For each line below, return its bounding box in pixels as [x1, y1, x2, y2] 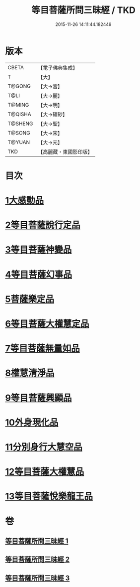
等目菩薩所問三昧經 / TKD [31, 4, 136, 16]
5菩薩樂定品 [5, 293, 55, 304]
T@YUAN [7, 139, 30, 146]
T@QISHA [7, 111, 31, 118]
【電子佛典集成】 [38, 64, 78, 71]
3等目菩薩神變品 [5, 244, 72, 256]
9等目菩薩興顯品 [5, 392, 72, 404]
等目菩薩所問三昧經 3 [5, 574, 70, 582]
